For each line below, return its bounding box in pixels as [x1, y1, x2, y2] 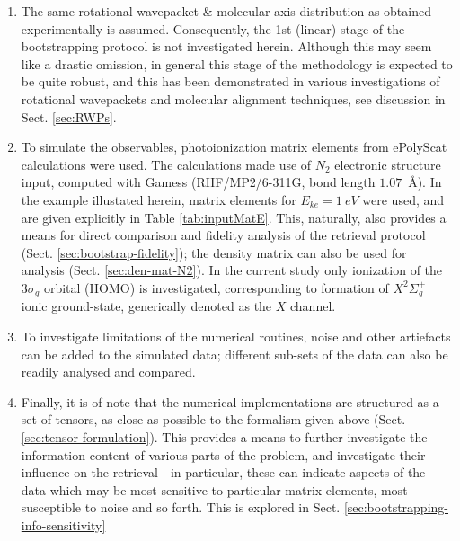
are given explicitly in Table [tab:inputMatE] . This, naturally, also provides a [21, 208, 447, 226]
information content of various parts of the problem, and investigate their [21, 445, 426, 464]
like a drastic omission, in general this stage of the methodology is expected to [21, 54, 453, 73]
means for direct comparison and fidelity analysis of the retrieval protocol [21, 226, 426, 244]
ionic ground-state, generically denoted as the [21, 297, 272, 315]
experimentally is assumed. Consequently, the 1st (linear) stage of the [21, 19, 405, 38]
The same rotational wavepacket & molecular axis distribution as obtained [21, 2, 431, 20]
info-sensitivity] [21, 515, 106, 534]
